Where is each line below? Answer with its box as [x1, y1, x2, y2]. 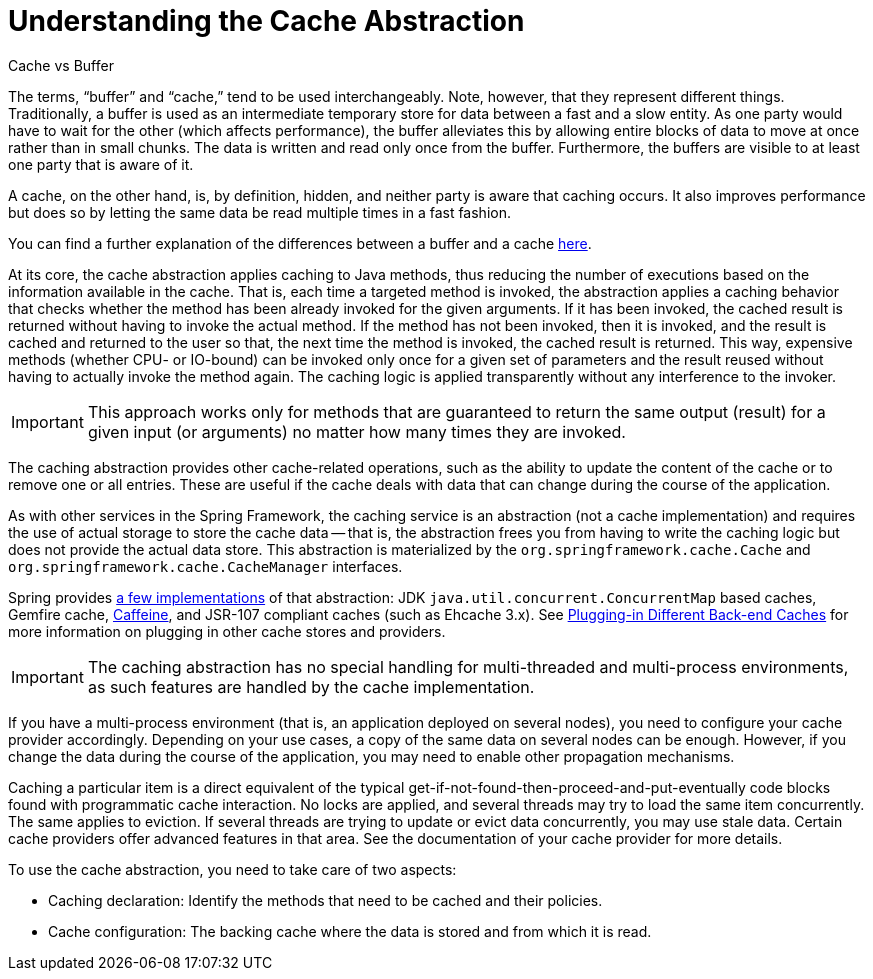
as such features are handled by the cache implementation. [87, 676, 535, 697]
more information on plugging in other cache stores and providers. [8, 622, 446, 640]
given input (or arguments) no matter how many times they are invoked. [87, 421, 626, 442]
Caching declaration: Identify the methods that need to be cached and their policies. [48, 891, 603, 909]
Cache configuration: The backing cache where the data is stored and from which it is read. [48, 922, 652, 940]
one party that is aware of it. [8, 155, 194, 173]
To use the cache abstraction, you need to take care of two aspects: [8, 860, 457, 878]
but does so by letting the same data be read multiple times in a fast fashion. [8, 203, 511, 221]
